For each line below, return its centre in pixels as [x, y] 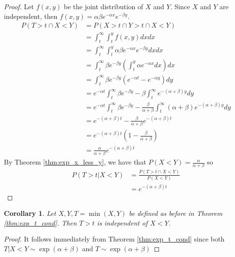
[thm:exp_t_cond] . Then [40, 222]
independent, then [31, 16]
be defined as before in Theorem [176, 213]
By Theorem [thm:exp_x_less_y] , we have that [75, 162]
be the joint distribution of [103, 6]
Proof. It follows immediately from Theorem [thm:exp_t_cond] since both [114, 239]
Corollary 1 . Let [30, 213]
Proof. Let [19, 6]
